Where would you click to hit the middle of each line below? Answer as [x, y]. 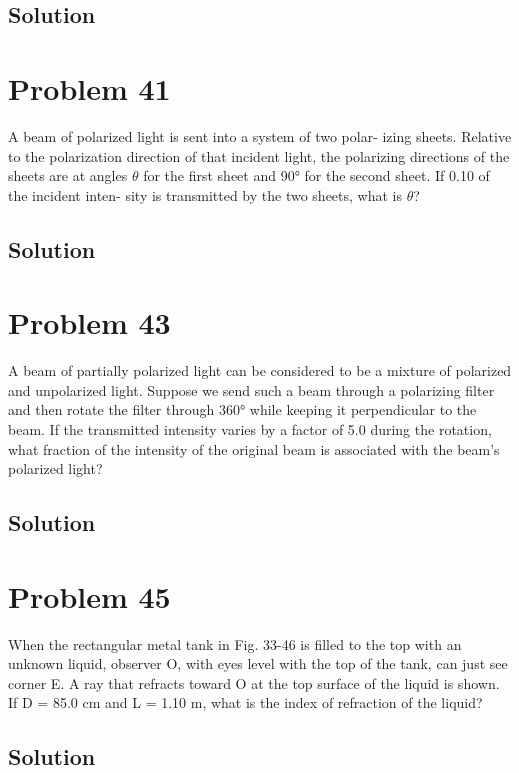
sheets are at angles [68, 175]
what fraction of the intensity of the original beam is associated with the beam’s [254, 448]
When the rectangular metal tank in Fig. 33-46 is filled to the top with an [235, 643]
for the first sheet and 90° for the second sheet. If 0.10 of [316, 175]
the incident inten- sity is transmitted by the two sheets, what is [205, 194]
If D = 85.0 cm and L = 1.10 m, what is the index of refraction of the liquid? [245, 702]
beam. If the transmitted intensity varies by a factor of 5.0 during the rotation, [250, 428]
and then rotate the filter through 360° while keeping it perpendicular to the [242, 409]
